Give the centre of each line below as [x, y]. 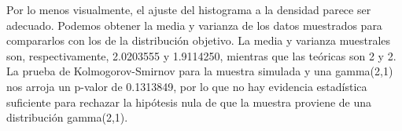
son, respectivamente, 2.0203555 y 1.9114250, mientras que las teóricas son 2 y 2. [201, 55]
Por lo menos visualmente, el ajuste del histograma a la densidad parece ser [189, 9]
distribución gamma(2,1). [67, 117]
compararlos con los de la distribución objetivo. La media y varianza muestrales [199, 40]
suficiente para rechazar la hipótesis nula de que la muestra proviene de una [189, 102]
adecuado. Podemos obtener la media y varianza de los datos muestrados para [194, 25]
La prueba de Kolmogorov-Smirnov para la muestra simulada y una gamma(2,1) [200, 71]
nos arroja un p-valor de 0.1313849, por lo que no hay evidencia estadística [187, 86]
